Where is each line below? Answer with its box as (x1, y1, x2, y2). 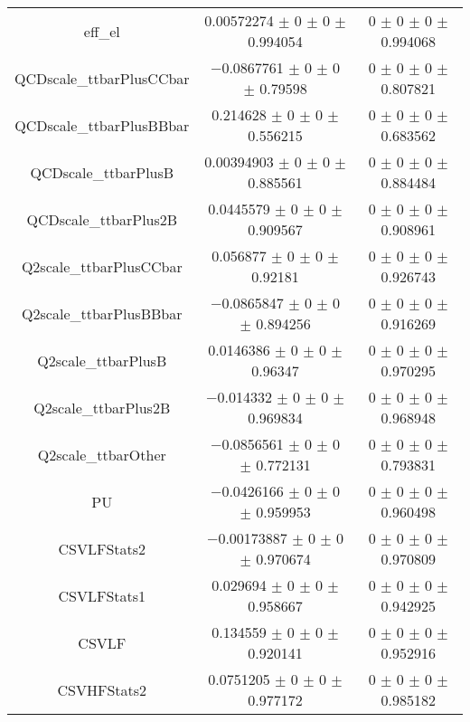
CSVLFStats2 (58, 537, 146, 559)
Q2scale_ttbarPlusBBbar (22, 302, 183, 324)
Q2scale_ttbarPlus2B (33, 396, 171, 418)
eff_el (83, 20, 120, 42)
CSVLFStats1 (58, 584, 146, 606)
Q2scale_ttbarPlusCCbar (21, 255, 183, 277)
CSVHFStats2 (57, 679, 147, 700)
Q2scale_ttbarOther (37, 443, 166, 465)
